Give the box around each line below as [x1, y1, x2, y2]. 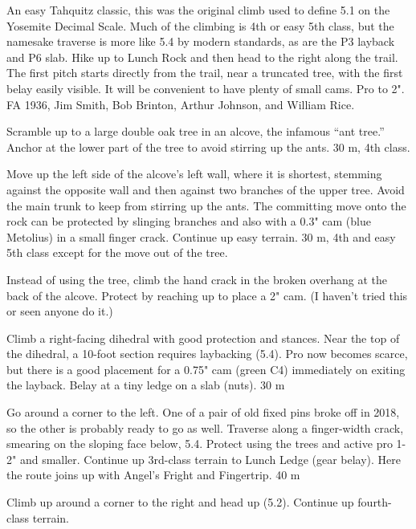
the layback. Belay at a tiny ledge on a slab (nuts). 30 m [6, 376, 285, 393]
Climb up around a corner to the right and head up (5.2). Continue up [6, 494, 354, 511]
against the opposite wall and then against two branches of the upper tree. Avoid [6, 181, 405, 197]
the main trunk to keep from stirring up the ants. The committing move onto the [6, 197, 406, 214]
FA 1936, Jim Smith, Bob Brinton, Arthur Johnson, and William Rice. [6, 96, 355, 112]
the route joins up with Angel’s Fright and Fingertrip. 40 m [6, 466, 300, 483]
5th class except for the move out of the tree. [6, 244, 228, 261]
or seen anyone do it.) [6, 303, 113, 319]
